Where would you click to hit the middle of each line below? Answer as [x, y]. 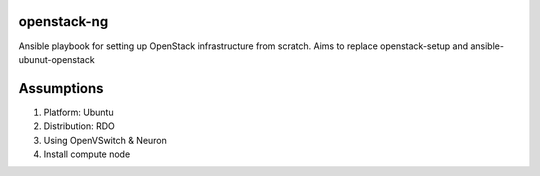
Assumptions [61, 88]
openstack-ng [63, 21]
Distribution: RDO [79, 126]
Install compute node [87, 154]
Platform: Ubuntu [78, 112]
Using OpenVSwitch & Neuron [105, 140]
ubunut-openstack [56, 59]
